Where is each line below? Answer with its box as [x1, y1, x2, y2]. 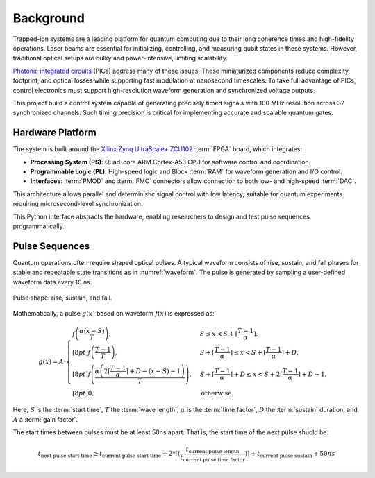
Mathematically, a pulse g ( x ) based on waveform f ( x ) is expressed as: [12, 309, 215, 318]
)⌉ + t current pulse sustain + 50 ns [244, 450, 336, 459]
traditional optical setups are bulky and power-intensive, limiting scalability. [12, 54, 228, 62]
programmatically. [12, 222, 65, 230]
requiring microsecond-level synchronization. [12, 200, 143, 208]
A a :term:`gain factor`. [12, 415, 78, 423]
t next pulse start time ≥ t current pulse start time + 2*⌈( [37, 450, 181, 459]
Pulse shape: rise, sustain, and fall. [12, 293, 112, 302]
